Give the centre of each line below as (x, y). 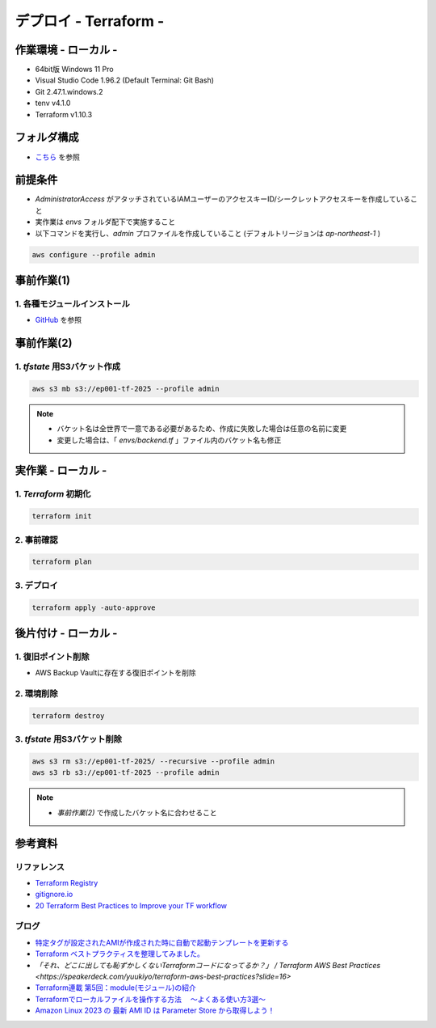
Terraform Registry (67, 882)
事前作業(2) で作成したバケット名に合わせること (137, 812)
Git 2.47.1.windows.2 (69, 91)
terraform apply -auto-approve (94, 607)
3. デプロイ (36, 585)
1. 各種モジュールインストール (73, 303)
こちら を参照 (57, 157)
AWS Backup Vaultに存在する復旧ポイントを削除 (116, 673)
